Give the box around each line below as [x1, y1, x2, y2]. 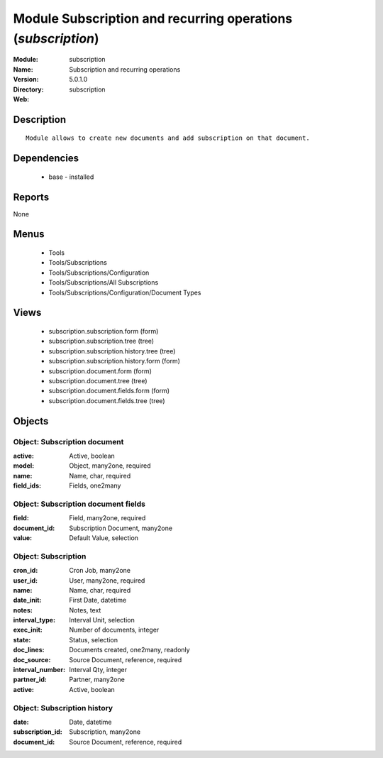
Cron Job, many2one [69, 566, 131, 575]
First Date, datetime [69, 596, 127, 605]
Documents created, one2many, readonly [69, 646, 191, 654]
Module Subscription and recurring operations [13, 11, 293, 26]
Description [13, 114, 67, 126]
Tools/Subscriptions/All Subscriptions [48, 278, 159, 287]
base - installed [48, 172, 94, 181]
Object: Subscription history [13, 703, 113, 713]
